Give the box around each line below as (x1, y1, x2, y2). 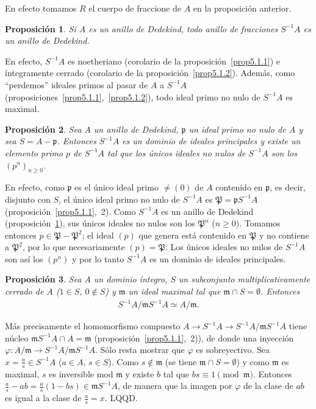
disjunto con (5, 192, 51, 205)
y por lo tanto (71, 252, 124, 265)
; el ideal (82, 228, 114, 241)
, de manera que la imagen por (118, 379, 232, 392)
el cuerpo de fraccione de (88, 2, 182, 14)
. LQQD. (104, 391, 138, 404)
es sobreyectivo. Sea (196, 343, 270, 356)
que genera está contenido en (138, 228, 247, 241)
